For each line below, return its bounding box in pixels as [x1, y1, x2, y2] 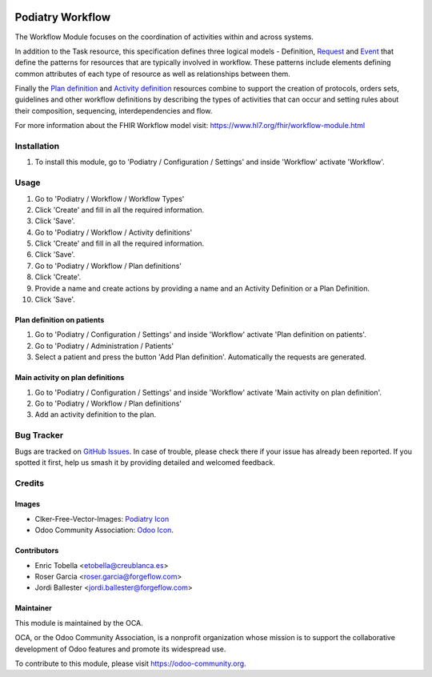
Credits [14, 477, 44, 488]
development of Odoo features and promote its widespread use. [14, 644, 226, 654]
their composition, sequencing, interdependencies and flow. [14, 106, 213, 115]
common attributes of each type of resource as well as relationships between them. [14, 69, 291, 78]
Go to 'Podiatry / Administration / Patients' [34, 341, 174, 351]
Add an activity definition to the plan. [34, 410, 156, 419]
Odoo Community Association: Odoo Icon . [34, 525, 174, 535]
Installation [14, 141, 60, 152]
